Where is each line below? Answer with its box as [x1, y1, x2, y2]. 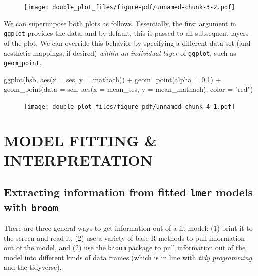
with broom [4, 199, 58, 214]
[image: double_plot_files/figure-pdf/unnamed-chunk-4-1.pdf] [24, 103, 235, 110]
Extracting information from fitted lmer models [4, 184, 253, 199]
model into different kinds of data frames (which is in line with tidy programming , [4, 252, 254, 262]
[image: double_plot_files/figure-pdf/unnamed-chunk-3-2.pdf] [24, 4, 235, 11]
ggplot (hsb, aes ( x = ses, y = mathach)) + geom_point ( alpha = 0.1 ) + [4, 74, 221, 84]
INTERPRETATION [4, 150, 153, 170]
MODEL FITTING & [4, 130, 157, 150]
